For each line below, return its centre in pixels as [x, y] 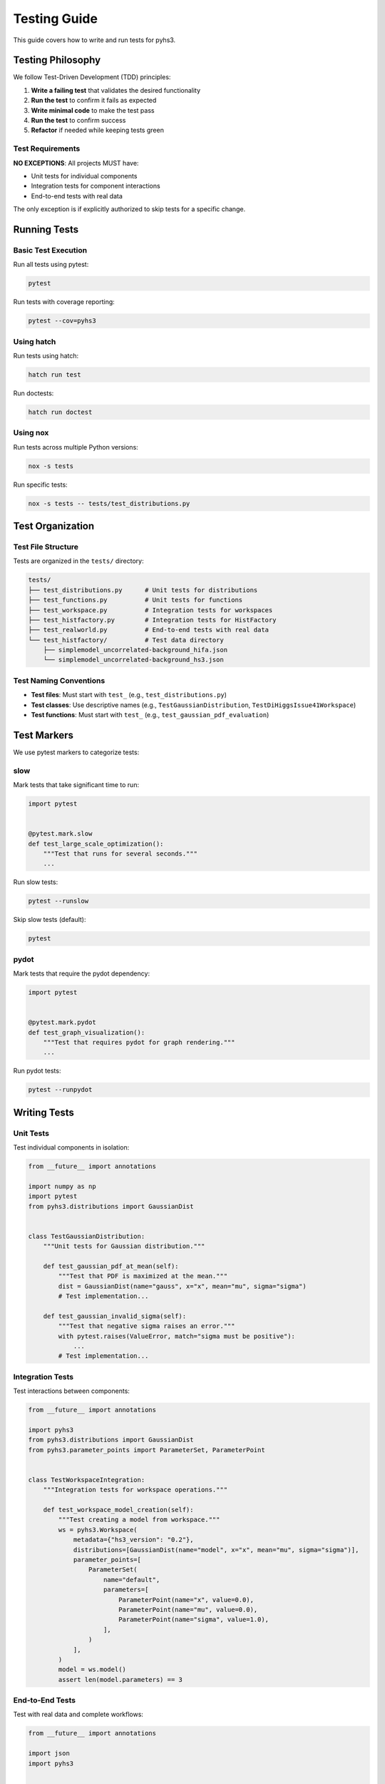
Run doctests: [34, 393]
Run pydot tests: [37, 1071]
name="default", [132, 1580]
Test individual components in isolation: [71, 1147]
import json [49, 1753]
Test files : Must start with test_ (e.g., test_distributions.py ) [129, 695]
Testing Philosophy [57, 60]
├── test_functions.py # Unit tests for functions [135, 600]
